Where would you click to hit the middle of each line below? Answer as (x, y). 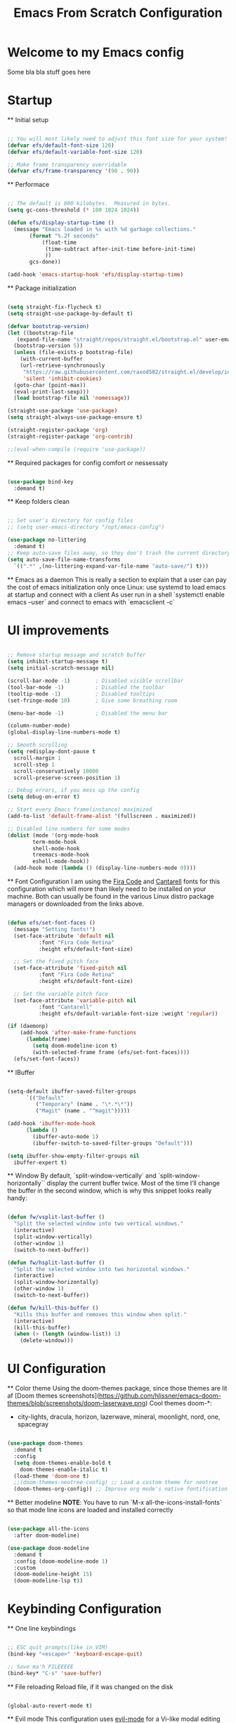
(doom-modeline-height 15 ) (53, 1574)
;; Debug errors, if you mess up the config (73, 791)
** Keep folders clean (39, 502)
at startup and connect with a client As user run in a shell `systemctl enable (116, 594)
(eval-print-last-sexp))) (52, 391)
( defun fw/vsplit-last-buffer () (56, 1217)
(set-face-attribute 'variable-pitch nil (75, 1000)
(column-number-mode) (39, 726)
